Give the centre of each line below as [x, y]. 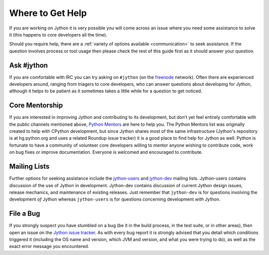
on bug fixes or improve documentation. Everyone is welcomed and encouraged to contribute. [106, 152]
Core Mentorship [36, 106]
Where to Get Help [48, 13]
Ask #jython [29, 65]
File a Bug [25, 214]
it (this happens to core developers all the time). [58, 34]
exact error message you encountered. [49, 247]
